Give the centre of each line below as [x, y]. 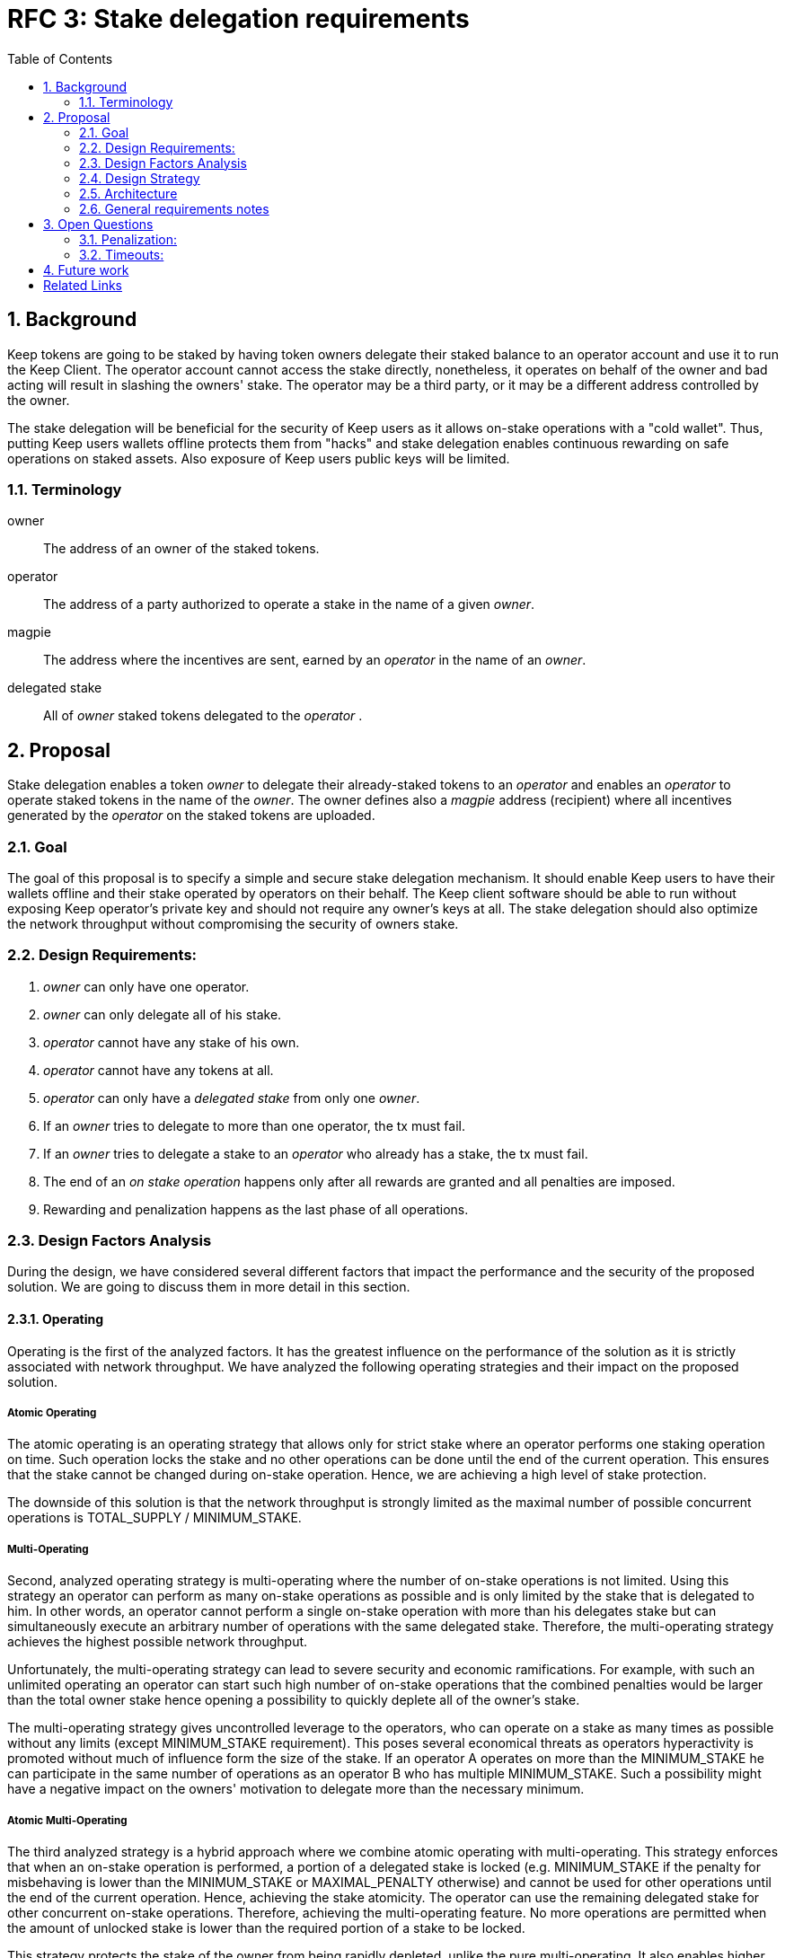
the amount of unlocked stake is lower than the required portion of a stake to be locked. [266, 1928]
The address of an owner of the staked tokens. [181, 549]
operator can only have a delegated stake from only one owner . [232, 1098]
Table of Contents [60, 58]
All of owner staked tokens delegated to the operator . [203, 716]
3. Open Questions [98, 224]
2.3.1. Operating [55, 1319]
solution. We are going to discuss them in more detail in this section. [209, 1287]
